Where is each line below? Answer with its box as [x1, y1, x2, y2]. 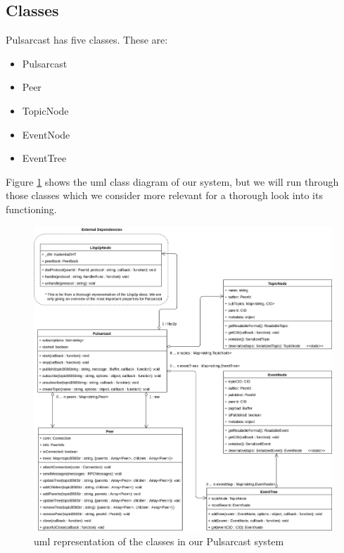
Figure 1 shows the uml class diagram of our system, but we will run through [6, 174, 339, 189]
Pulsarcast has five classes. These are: [6, 32, 168, 47]
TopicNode [22, 103, 69, 117]
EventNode [22, 127, 70, 141]
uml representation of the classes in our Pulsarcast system [34, 533, 284, 548]
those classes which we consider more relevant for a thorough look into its [6, 188, 323, 203]
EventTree [22, 151, 67, 165]
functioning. [6, 201, 57, 216]
